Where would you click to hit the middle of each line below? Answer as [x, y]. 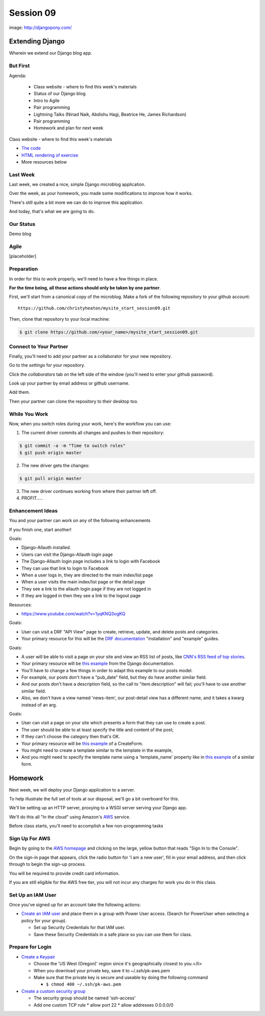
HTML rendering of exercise [50, 155]
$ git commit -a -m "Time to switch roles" [73, 446]
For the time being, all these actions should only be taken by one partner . [85, 288]
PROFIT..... [32, 498]
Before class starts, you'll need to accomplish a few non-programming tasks [86, 826]
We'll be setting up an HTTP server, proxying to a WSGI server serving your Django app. [98, 808]
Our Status [22, 224]
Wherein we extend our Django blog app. [51, 53]
